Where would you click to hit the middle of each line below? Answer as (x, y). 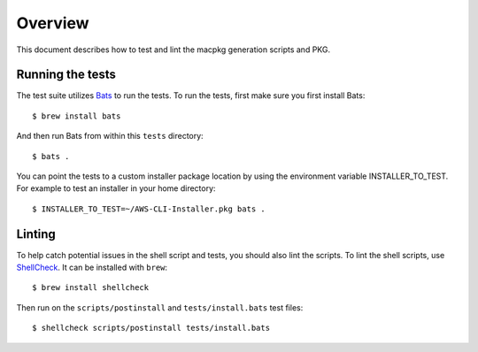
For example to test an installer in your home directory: (116, 188)
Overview (53, 23)
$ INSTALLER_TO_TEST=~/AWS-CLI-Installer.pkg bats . (149, 209)
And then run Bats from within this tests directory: (110, 136)
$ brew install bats (77, 116)
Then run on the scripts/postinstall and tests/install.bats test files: (160, 307)
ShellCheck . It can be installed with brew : (92, 268)
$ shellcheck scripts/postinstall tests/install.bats (151, 328)
